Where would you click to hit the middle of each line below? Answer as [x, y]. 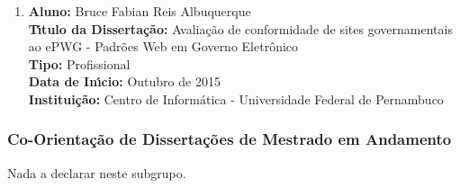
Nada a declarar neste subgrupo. [97, 172]
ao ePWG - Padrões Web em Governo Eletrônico [163, 46]
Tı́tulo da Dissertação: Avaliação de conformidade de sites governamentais [240, 28]
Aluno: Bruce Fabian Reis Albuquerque [140, 11]
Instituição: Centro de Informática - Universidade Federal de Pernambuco [236, 98]
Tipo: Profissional [79, 63]
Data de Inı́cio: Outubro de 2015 [124, 81]
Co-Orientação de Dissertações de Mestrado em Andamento [230, 139]
